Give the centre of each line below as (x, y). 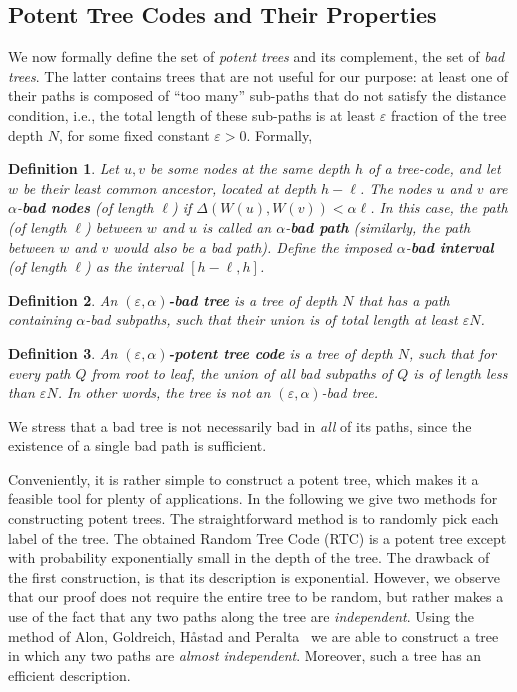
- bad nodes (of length (85, 207)
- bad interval (449, 246)
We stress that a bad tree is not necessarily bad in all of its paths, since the (240, 425)
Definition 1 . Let (63, 168)
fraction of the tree (448, 114)
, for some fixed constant (134, 134)
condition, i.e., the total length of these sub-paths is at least (192, 114)
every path (39, 372)
